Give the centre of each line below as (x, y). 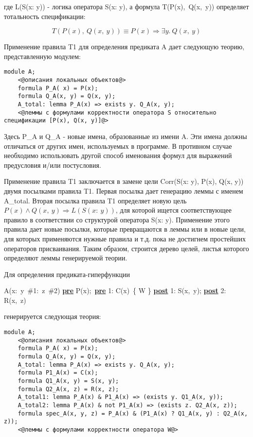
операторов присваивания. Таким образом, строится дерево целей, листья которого (126, 248)
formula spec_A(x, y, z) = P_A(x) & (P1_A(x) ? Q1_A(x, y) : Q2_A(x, (133, 413)
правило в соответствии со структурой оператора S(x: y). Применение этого (117, 219)
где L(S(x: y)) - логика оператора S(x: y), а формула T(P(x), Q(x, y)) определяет (126, 6)
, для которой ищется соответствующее (174, 210)
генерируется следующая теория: (53, 316)
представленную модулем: (43, 56)
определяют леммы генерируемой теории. (66, 258)
